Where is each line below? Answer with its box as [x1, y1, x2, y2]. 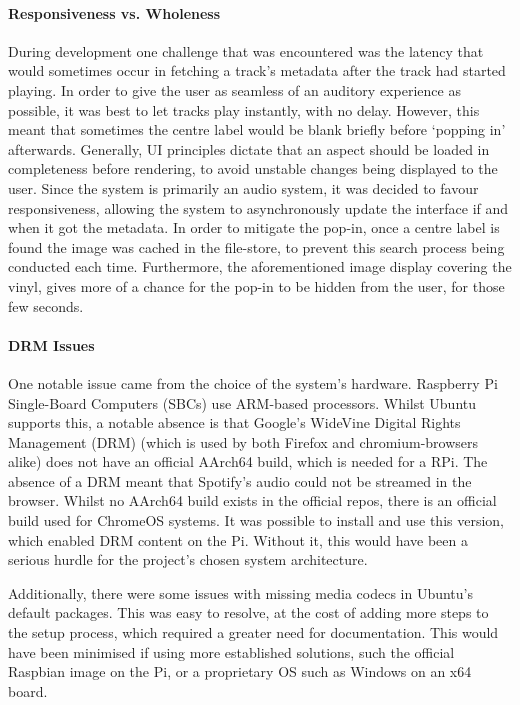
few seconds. [8, 295, 84, 316]
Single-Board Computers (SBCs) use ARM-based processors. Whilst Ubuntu [8, 392, 477, 413]
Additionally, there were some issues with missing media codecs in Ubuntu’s [8, 582, 473, 603]
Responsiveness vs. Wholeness [8, 2, 221, 23]
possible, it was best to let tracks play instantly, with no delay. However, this [8, 99, 480, 120]
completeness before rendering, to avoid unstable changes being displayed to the [8, 158, 498, 179]
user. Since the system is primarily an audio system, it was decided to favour [8, 177, 479, 198]
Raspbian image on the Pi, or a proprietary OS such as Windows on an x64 [8, 661, 472, 682]
